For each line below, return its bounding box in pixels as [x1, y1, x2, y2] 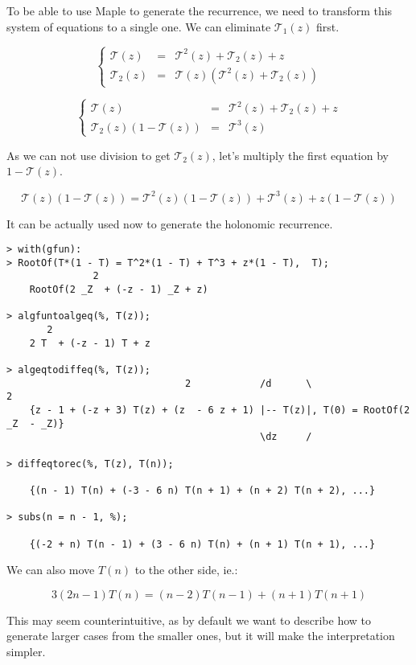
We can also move [6, 561, 95, 578]
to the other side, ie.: [134, 561, 238, 578]
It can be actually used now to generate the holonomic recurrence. [6, 215, 333, 232]
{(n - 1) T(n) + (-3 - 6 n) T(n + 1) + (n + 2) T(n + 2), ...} [29, 484, 376, 496]
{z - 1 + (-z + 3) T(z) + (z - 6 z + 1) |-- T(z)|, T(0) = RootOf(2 [29, 404, 410, 416]
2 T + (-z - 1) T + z [29, 337, 150, 349]
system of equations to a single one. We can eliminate [6, 18, 271, 35]
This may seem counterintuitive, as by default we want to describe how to [6, 611, 371, 628]
